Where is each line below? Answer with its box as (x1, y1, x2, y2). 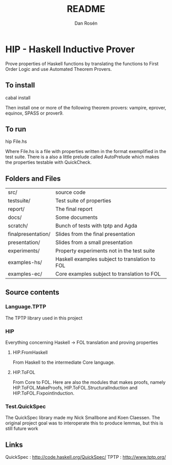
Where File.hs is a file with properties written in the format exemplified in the (5, 148, 166, 155)
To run (5, 124, 27, 134)
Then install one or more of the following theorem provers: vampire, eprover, (5, 104, 166, 110)
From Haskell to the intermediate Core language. (12, 359, 115, 365)
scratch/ (8, 222, 28, 229)
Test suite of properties (55, 197, 112, 204)
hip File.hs (5, 138, 27, 144)
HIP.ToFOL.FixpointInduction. (12, 390, 75, 396)
